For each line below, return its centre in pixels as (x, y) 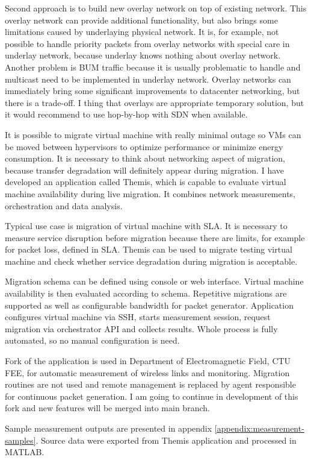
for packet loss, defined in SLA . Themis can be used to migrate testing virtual (149, 249)
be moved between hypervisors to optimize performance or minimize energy (144, 146)
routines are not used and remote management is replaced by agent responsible (150, 384)
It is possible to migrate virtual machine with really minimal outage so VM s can (153, 134)
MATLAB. (25, 452)
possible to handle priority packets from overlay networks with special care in (147, 43)
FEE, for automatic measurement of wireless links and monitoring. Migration (147, 372)
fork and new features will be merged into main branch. (107, 408)
